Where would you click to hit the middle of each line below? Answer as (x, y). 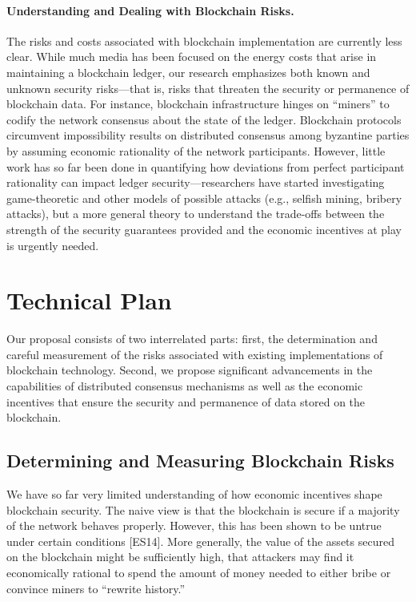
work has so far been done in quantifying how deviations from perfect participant (206, 166)
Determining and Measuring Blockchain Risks (200, 461)
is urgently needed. (53, 245)
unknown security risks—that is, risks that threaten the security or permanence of (208, 88)
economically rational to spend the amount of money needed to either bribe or (199, 572)
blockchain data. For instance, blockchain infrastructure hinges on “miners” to (198, 104)
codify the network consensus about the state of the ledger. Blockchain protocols (204, 119)
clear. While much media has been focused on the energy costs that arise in (192, 57)
